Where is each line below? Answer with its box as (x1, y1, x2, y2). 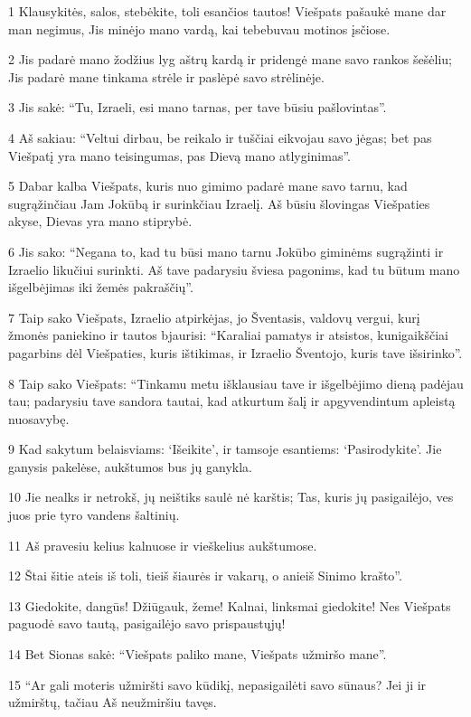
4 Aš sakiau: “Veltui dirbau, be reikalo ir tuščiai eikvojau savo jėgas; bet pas (8, 127, 432, 146)
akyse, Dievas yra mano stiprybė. (8, 212, 193, 231)
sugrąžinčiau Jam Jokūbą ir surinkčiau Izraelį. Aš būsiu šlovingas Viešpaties (8, 193, 430, 212)
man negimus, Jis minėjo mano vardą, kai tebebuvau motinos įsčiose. (8, 19, 391, 38)
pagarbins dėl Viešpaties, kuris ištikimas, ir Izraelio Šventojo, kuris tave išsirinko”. (8, 343, 463, 362)
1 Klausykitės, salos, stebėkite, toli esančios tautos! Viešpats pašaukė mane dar (8, 2, 447, 20)
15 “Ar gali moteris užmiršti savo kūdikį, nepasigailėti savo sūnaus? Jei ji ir (8, 675, 427, 693)
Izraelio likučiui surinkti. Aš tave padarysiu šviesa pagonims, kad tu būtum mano (8, 259, 460, 278)
